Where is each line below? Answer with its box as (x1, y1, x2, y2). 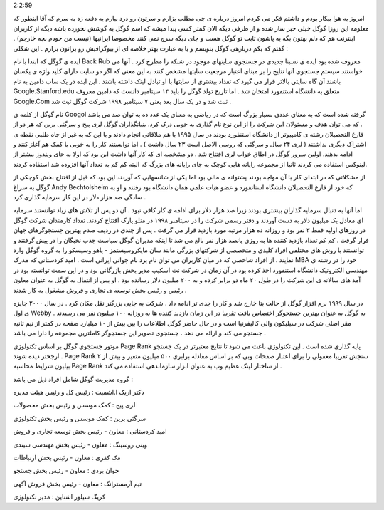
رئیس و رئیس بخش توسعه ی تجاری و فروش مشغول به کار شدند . (13, 286, 187, 294)
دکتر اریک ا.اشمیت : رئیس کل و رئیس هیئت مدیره (13, 388, 144, 397)
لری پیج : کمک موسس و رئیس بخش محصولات (13, 401, 136, 410)
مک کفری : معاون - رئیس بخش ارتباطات (13, 453, 121, 462)
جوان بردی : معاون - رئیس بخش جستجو (13, 467, 119, 475)
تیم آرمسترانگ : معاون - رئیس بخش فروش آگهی (13, 479, 142, 488)
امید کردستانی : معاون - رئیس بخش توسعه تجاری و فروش (13, 427, 167, 436)
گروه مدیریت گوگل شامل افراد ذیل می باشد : (13, 375, 133, 383)
